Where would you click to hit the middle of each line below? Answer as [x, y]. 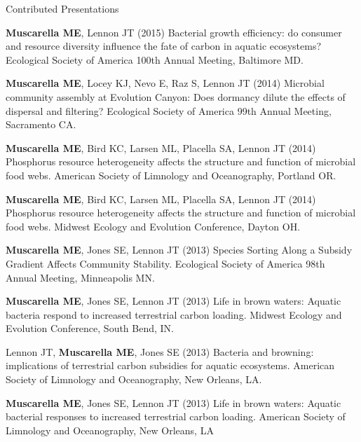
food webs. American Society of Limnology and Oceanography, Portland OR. [171, 175]
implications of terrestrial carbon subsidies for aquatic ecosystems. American [170, 365]
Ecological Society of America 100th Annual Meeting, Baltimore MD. [155, 59]
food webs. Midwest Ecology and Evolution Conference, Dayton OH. [153, 226]
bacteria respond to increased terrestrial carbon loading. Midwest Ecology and [174, 314]
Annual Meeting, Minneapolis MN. [80, 277]
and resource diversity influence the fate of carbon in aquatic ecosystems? [164, 46]
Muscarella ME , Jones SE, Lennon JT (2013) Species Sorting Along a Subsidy [179, 250]
